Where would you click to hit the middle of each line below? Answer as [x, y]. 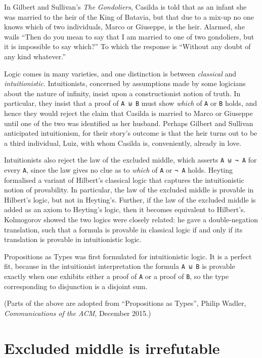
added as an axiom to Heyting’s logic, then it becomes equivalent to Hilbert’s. [125, 209]
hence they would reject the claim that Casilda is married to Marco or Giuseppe [128, 113]
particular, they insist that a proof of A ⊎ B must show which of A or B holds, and [131, 103]
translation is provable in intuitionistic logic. [73, 239]
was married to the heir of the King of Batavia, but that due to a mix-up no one [129, 16]
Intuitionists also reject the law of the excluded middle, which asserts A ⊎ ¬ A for [130, 160]
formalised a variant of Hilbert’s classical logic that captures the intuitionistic [124, 180]
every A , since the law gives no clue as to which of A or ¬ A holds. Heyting [119, 170]
